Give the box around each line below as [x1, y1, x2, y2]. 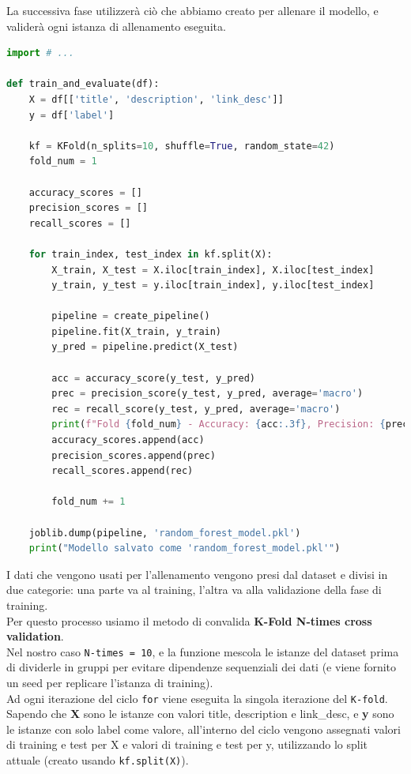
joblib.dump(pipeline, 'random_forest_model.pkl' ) [28, 527, 301, 539]
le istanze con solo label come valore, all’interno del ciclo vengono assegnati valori [6, 720, 401, 737]
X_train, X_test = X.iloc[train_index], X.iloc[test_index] [51, 264, 375, 276]
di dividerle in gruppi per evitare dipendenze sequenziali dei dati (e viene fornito [6, 659, 397, 675]
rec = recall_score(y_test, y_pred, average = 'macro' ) [51, 403, 341, 415]
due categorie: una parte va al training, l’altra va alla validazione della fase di [6, 581, 382, 598]
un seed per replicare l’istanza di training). [6, 674, 213, 690]
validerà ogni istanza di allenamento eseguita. [6, 17, 226, 34]
